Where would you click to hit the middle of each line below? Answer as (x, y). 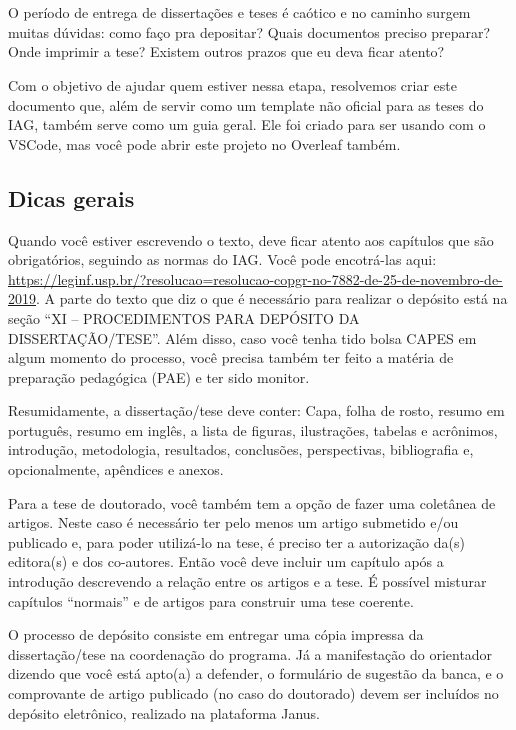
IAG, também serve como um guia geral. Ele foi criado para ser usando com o (247, 124)
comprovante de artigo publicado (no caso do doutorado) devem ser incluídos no (253, 693)
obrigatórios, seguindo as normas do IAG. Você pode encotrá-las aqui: (222, 259)
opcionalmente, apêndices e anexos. (116, 469)
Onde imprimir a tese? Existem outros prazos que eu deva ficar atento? (226, 51)
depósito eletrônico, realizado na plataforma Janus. (164, 712)
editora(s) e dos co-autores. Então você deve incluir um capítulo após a (226, 561)
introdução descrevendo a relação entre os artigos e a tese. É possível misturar (247, 581)
